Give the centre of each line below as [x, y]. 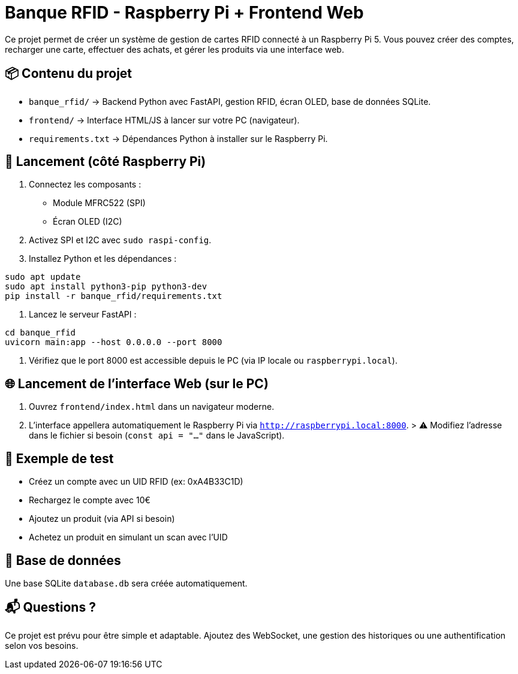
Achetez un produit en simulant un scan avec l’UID [128, 537]
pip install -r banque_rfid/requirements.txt [114, 296]
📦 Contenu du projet [69, 74]
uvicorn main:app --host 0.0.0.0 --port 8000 [114, 342]
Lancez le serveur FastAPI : [83, 315]
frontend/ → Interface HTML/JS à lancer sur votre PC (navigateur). [164, 120]
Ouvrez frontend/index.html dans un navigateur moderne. [152, 407]
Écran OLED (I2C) [88, 222]
